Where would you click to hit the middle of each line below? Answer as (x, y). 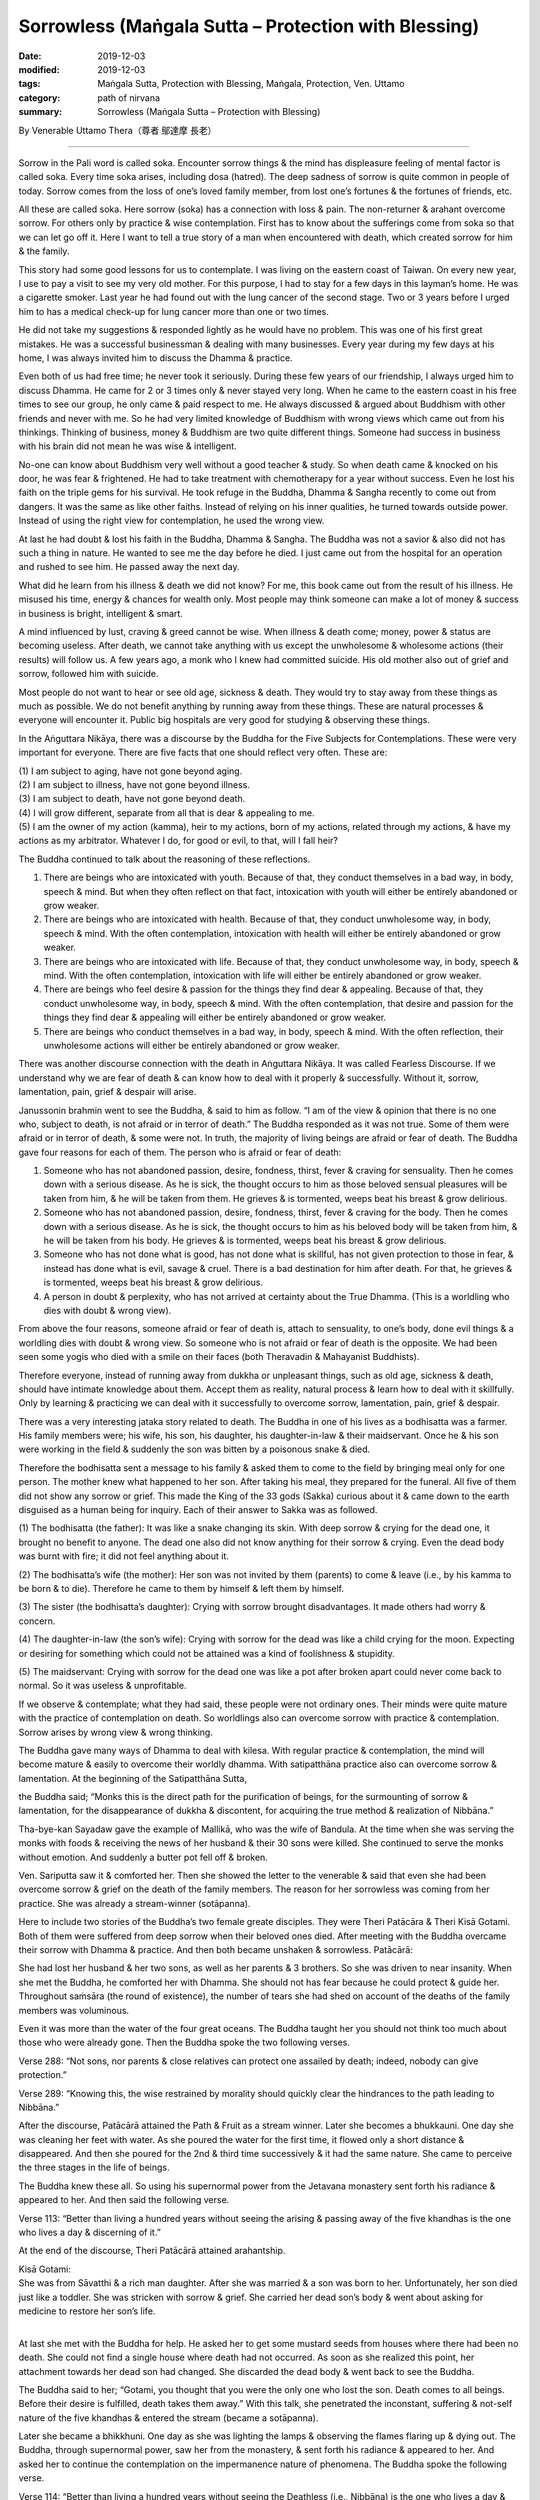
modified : (39, 69)
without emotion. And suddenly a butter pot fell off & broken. (143, 1857)
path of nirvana (128, 97)
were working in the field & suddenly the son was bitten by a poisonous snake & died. (194, 1449)
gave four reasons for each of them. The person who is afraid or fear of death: (180, 1152)
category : (39, 97)
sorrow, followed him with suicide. (88, 674)
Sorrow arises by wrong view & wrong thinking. (116, 1732)
